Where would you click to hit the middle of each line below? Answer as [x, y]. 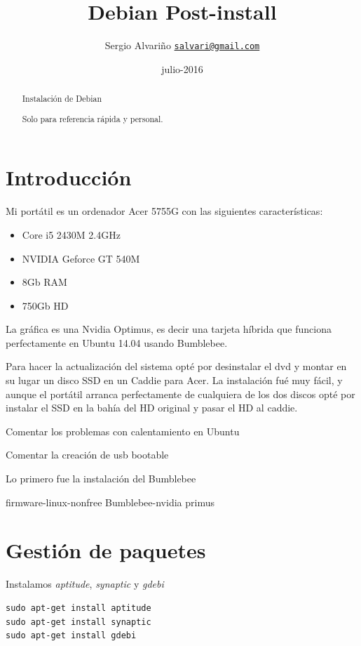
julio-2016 [182, 68]
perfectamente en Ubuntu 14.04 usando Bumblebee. [117, 342]
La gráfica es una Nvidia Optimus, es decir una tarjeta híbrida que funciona [169, 329]
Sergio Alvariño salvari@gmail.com [182, 45]
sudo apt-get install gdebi [71, 636]
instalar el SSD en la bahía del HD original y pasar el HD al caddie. [152, 408]
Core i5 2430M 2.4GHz [71, 234]
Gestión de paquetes [106, 550]
